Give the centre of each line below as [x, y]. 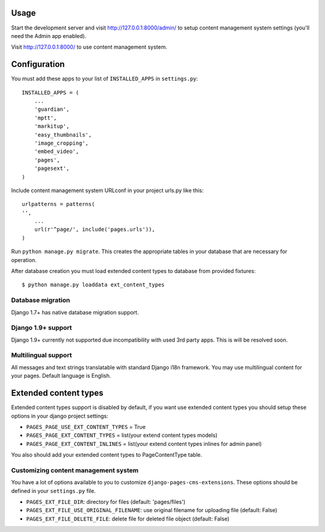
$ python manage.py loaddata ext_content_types [93, 285]
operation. [24, 260]
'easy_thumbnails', [63, 135]
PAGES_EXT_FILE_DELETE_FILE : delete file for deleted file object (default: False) [128, 519]
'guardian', [52, 109]
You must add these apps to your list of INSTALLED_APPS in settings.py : [105, 79]
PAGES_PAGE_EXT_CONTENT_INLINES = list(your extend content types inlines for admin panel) [144, 443]
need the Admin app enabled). [49, 36]
